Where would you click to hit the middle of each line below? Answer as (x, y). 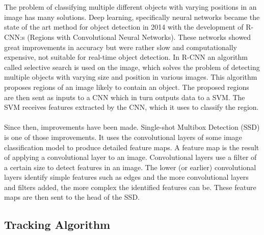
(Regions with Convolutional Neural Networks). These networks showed (139, 37)
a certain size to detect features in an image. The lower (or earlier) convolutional (130, 167)
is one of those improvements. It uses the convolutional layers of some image (123, 137)
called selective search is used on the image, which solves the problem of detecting (132, 67)
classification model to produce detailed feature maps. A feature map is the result (132, 147)
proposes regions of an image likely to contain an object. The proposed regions (127, 87)
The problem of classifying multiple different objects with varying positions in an (130, 7)
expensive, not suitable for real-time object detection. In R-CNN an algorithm (126, 57)
